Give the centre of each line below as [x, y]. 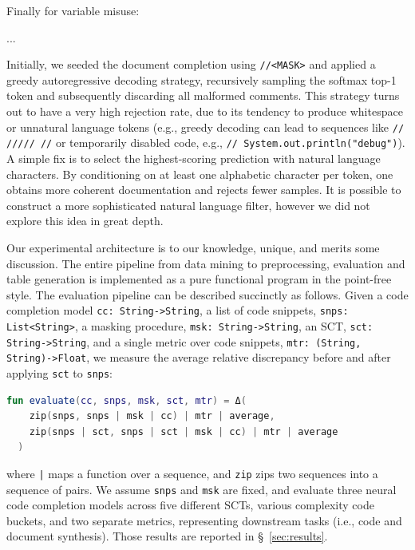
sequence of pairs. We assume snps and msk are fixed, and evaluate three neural [202, 489]
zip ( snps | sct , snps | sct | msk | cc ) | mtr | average [184, 431]
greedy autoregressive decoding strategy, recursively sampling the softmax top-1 [202, 79]
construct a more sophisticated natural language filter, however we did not [188, 205]
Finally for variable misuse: [73, 10]
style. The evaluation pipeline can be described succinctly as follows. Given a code [207, 294]
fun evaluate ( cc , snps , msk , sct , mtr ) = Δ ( [126, 400]
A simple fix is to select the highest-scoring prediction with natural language [194, 158]
